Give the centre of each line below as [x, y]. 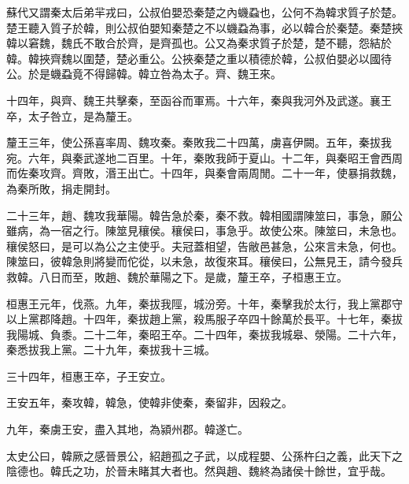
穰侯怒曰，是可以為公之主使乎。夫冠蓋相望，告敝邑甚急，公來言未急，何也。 [204, 246]
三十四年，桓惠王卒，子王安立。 [89, 376]
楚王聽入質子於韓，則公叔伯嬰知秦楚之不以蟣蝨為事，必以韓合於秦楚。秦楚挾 [204, 27]
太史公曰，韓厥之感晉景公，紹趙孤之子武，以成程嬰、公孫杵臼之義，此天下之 [204, 455]
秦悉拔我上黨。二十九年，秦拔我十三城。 [111, 350]
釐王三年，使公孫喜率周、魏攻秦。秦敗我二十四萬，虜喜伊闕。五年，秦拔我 [199, 142]
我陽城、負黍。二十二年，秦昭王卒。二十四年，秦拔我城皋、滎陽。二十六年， [204, 334]
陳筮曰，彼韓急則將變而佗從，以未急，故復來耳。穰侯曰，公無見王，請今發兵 [204, 261]
